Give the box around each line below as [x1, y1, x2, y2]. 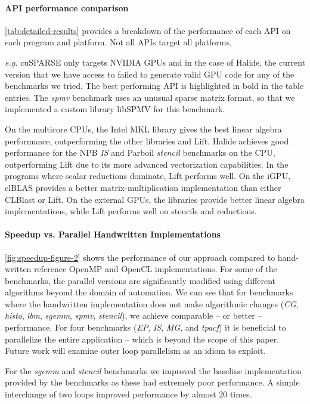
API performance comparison [5, 1, 129, 14]
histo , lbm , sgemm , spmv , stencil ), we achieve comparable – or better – [5, 309, 262, 322]
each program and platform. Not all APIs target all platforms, [5, 36, 232, 48]
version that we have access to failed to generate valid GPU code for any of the [5, 67, 294, 80]
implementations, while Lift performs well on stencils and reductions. [5, 205, 257, 217]
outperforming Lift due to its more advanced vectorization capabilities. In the [5, 158, 289, 170]
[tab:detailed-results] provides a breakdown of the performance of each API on [5, 24, 291, 36]
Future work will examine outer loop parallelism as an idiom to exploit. [5, 344, 266, 357]
